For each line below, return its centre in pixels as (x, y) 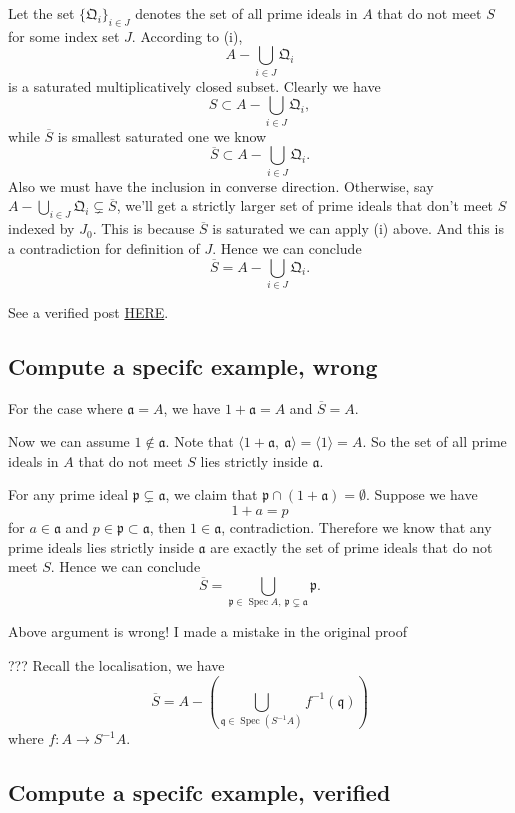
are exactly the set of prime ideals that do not (351, 546)
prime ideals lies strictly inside (101, 546)
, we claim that (211, 494)
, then (167, 527)
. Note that (199, 441)
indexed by (41, 228)
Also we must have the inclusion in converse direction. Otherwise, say (221, 185)
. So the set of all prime (434, 441)
